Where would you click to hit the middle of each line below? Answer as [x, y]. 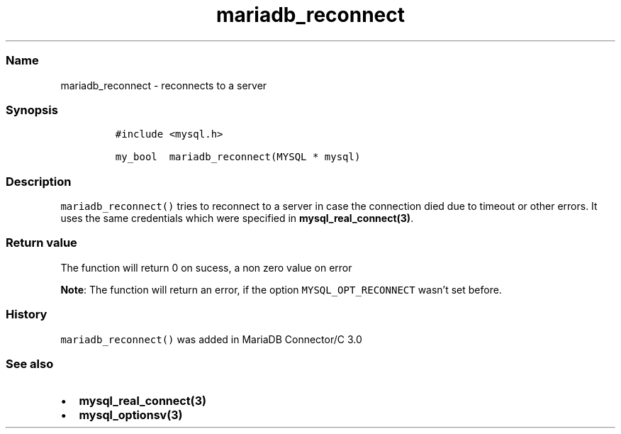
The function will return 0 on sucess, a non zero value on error [206, 267]
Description [39, 181]
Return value [41, 243]
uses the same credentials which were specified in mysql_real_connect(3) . [237, 218]
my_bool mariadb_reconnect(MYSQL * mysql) [238, 157]
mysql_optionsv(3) [131, 415]
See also [30, 363]
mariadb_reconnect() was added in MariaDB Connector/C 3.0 [211, 339]
